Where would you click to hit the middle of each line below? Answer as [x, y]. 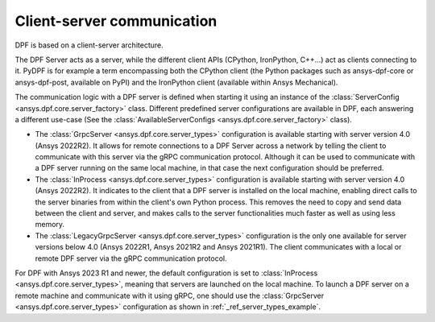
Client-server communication [116, 21]
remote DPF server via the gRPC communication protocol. [131, 258]
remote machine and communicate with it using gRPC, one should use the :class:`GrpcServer [170, 295]
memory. [50, 225]
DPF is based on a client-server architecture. [89, 45]
